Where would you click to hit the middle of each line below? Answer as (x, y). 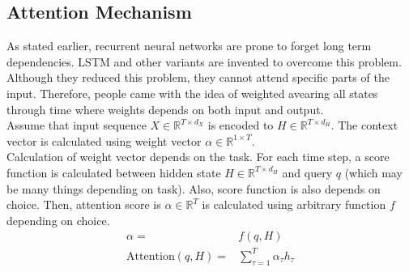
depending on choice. (58, 220)
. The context (364, 125)
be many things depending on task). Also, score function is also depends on (194, 188)
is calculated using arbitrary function (294, 204)
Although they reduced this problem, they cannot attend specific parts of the (198, 77)
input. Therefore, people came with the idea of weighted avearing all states (192, 93)
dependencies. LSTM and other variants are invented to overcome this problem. (204, 61)
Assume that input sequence (77, 125)
